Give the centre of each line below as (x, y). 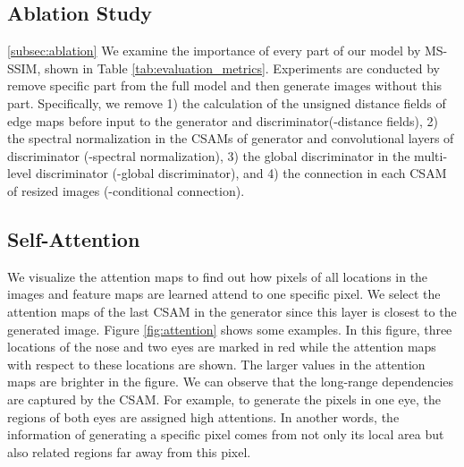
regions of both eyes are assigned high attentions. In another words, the (203, 416)
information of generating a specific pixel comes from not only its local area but (226, 434)
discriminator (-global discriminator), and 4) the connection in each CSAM (241, 173)
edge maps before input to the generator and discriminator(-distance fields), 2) (223, 120)
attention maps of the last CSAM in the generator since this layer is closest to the (232, 311)
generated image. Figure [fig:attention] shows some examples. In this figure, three (230, 329)
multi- (431, 155)
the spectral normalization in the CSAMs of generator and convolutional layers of (231, 138)
